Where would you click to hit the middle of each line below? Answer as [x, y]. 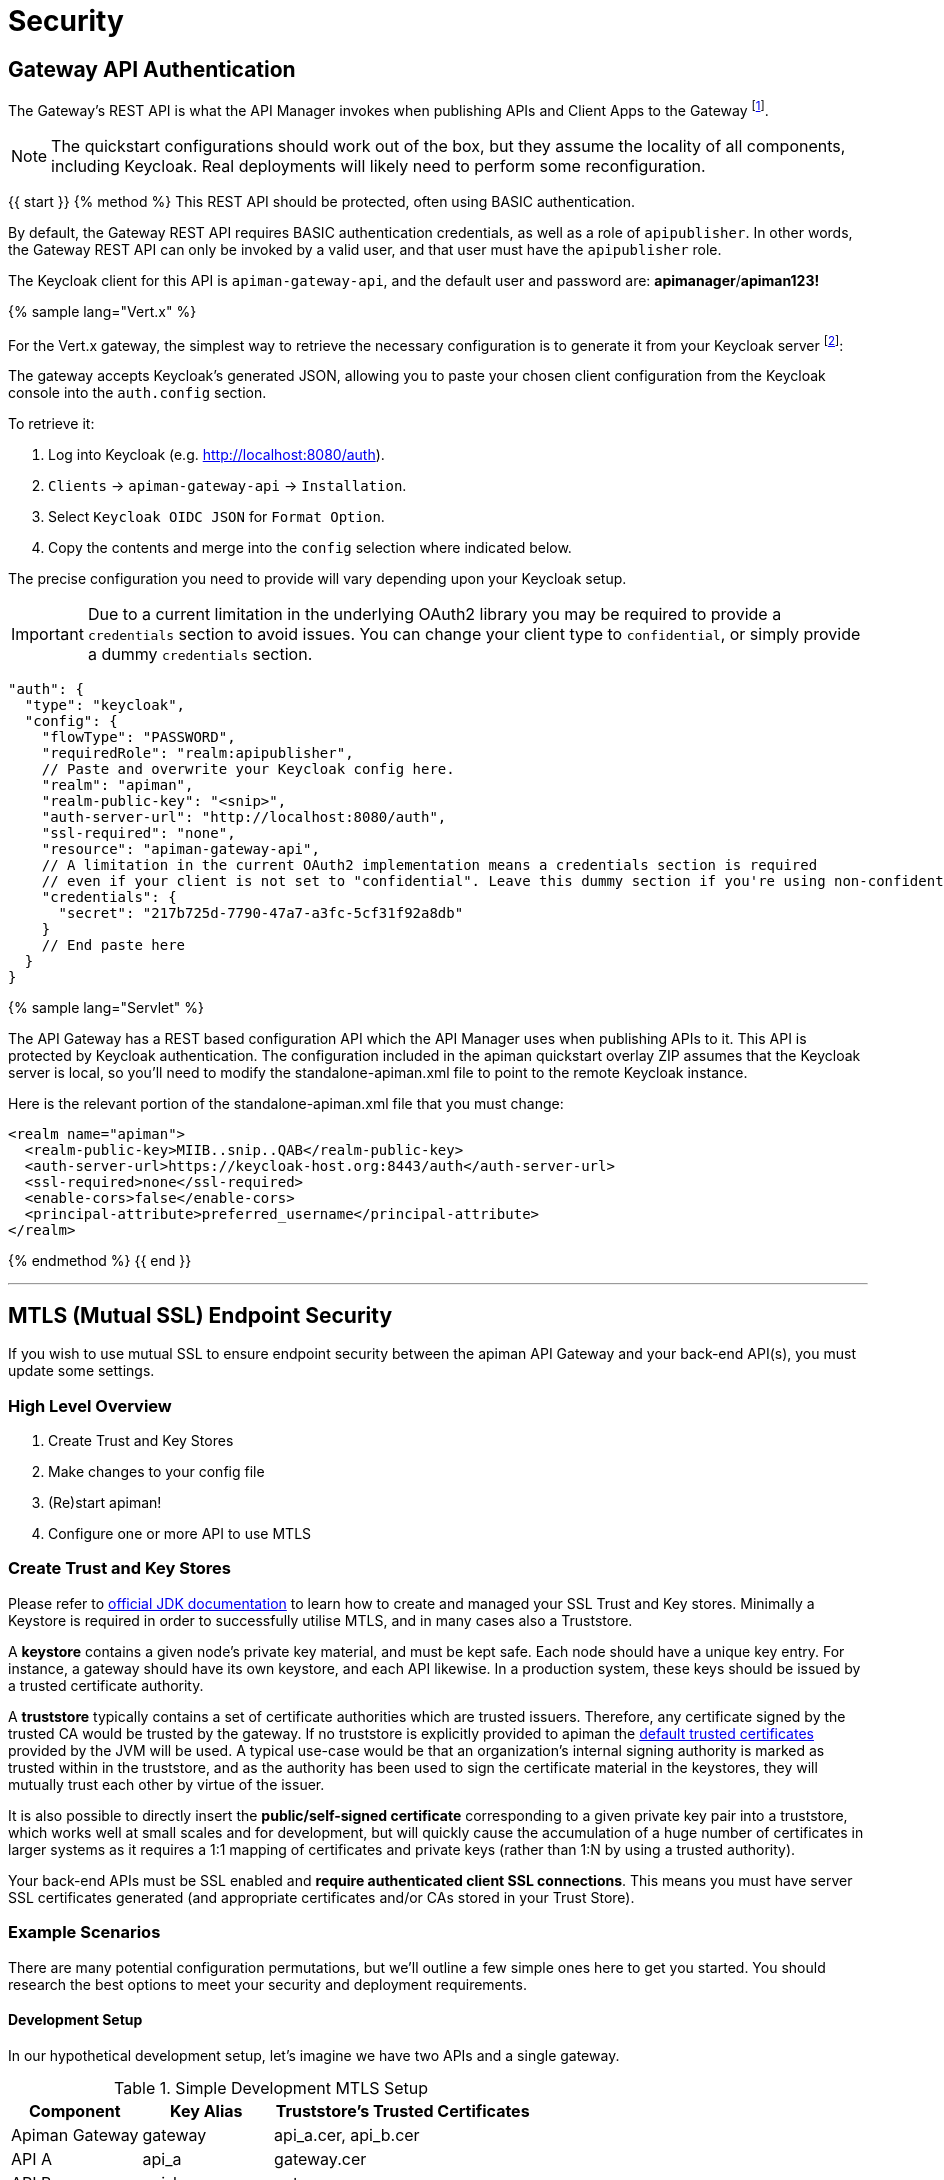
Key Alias [206, 2110]
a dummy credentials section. [200, 654]
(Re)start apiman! [105, 1503]
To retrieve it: [51, 424]
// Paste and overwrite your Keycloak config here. [248, 769]
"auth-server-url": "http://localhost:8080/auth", [244, 817]
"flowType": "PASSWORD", [138, 737]
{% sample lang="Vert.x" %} [102, 311]
